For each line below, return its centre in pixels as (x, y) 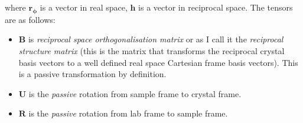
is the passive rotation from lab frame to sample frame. (128, 113)
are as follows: (30, 19)
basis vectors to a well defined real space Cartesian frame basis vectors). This (158, 62)
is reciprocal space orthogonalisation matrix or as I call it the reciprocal (156, 39)
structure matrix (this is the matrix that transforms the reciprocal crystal (151, 50)
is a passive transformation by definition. (92, 74)
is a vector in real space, (84, 7)
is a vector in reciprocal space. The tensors (216, 7)
